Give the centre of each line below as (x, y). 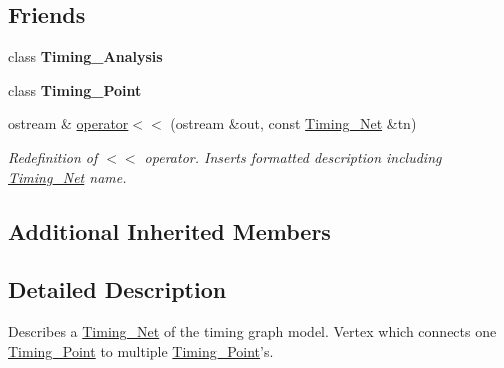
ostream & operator (68, 123)
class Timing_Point (75, 89)
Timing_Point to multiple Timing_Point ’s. (141, 350)
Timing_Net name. (67, 176)
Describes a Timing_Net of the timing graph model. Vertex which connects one (252, 331)
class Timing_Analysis (85, 56)
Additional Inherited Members (169, 230)
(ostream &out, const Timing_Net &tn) (293, 123)
